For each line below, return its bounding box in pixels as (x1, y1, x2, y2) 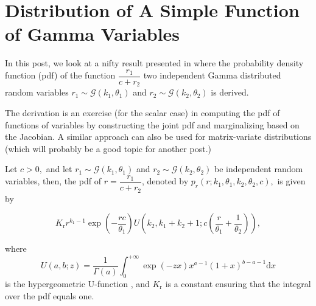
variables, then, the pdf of (5, 175, 102, 187)
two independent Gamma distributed (143, 69, 281, 82)
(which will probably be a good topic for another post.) (5, 142, 211, 155)
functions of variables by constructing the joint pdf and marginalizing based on (5, 118, 300, 131)
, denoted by (141, 175, 189, 187)
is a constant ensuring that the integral (165, 277, 311, 290)
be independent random (214, 162, 303, 175)
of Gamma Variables (5, 21, 180, 46)
